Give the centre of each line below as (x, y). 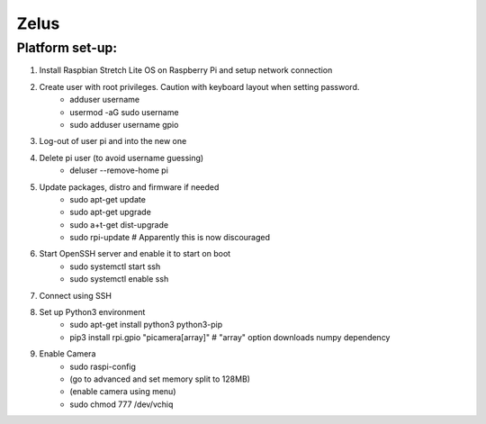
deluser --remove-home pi (119, 170)
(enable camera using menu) (123, 392)
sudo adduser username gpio (124, 124)
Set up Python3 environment (92, 312)
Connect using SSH (76, 295)
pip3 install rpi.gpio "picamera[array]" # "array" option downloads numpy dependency (230, 337)
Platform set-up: (67, 48)
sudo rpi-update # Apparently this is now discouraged (170, 238)
